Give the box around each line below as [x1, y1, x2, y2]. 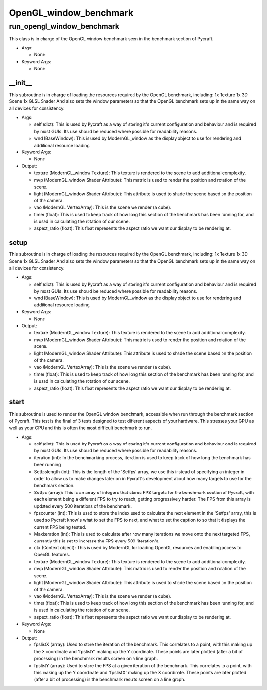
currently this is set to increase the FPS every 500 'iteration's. [34, 538, 160, 544]
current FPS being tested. [34, 524, 87, 530]
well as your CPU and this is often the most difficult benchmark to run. [9, 425, 152, 431]
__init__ [9, 78, 32, 87]
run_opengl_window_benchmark [9, 22, 120, 31]
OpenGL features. [34, 552, 70, 558]
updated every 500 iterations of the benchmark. [34, 503, 132, 509]
